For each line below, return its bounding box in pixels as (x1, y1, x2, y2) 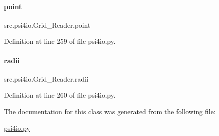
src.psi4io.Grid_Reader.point (4, 19, 91, 30)
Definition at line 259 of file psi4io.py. (4, 36, 116, 46)
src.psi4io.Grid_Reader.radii (4, 73, 89, 84)
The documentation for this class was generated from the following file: (4, 106, 216, 116)
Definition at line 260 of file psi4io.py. (4, 90, 116, 100)
